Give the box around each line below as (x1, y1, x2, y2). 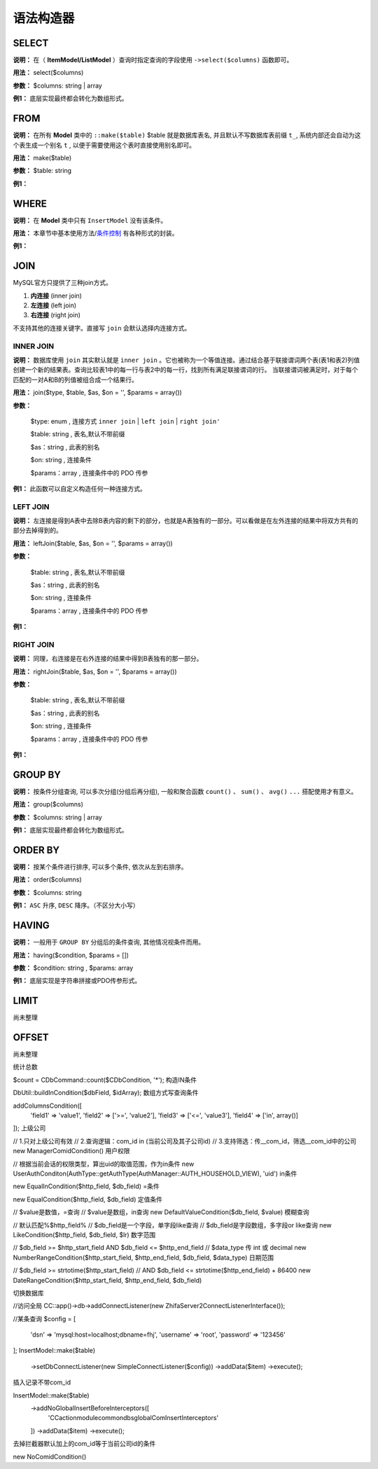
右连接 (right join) (30, 311, 80, 319)
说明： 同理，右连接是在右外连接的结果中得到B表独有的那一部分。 (13, 655, 203, 663)
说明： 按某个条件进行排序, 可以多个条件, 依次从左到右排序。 (13, 863, 188, 871)
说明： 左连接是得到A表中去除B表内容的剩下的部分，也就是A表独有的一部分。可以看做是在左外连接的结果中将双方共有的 (13, 517, 358, 525)
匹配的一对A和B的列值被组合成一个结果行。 (13, 375, 138, 384)
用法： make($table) (13, 153, 72, 162)
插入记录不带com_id (13, 1378, 71, 1386)
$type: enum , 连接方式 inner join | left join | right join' (30, 417, 220, 425)
